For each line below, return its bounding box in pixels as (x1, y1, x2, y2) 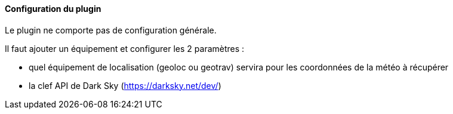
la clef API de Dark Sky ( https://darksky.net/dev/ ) (29, 80, 221, 91)
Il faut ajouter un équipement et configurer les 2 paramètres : (5, 43, 245, 54)
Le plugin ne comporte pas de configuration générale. (5, 24, 217, 35)
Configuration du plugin (5, 4, 101, 14)
